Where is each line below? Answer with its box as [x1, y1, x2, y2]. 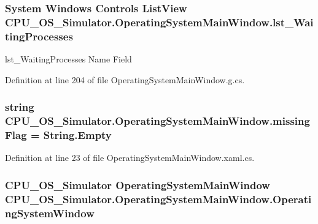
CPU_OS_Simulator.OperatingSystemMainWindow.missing [5, 113, 310, 129]
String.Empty [43, 127, 112, 143]
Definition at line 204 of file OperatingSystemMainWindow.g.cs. [5, 73, 245, 86]
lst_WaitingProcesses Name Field [5, 53, 132, 65]
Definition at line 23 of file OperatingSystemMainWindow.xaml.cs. [5, 151, 255, 164]
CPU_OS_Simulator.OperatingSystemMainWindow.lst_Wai [5, 14, 314, 29]
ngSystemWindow [5, 205, 95, 220]
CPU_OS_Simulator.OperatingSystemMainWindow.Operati [5, 191, 312, 206]
